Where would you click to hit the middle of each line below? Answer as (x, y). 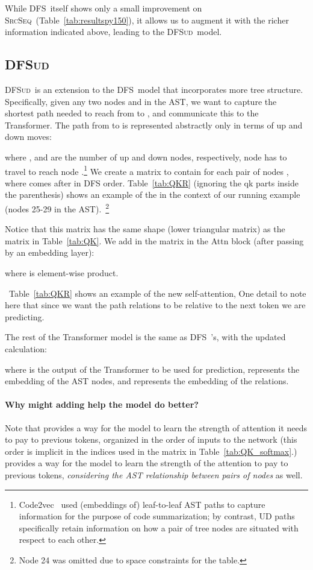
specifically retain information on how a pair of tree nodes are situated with (159, 527)
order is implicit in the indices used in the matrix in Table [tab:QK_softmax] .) (151, 451)
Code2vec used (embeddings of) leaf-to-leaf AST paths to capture (142, 504)
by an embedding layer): (50, 252)
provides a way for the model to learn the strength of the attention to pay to (147, 463)
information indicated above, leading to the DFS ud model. (113, 32)
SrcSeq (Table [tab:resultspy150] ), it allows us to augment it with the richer (147, 20)
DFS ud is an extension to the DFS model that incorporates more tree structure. (154, 89)
